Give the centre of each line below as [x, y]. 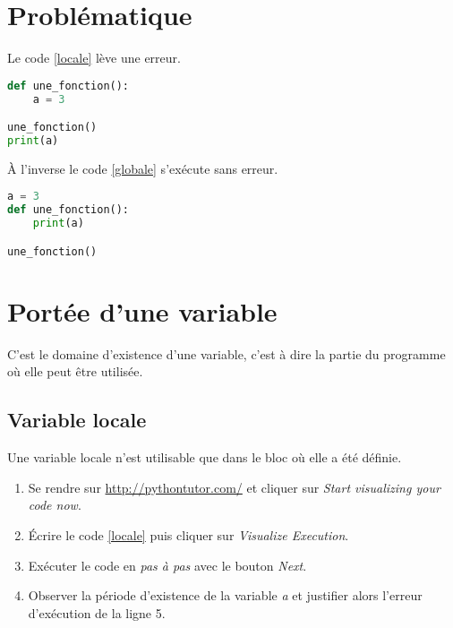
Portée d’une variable [142, 310]
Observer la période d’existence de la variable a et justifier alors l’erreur [225, 595]
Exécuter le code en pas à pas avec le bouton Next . [167, 565]
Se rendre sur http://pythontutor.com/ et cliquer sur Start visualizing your [234, 487]
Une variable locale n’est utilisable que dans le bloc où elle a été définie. [205, 457]
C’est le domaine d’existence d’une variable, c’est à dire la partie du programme [226, 353]
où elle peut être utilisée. [75, 371]
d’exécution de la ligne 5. [97, 612]
